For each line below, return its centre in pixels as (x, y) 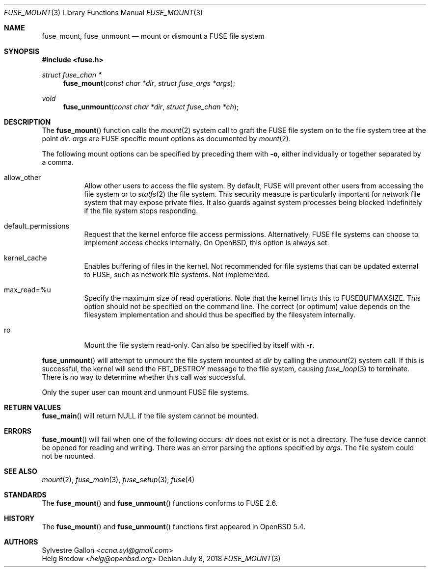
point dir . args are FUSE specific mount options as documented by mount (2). (166, 139)
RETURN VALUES (33, 407)
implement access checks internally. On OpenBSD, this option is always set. (207, 243)
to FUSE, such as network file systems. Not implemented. (177, 274)
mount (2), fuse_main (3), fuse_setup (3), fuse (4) (118, 480)
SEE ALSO (21, 471)
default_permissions (37, 226)
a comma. (58, 162)
